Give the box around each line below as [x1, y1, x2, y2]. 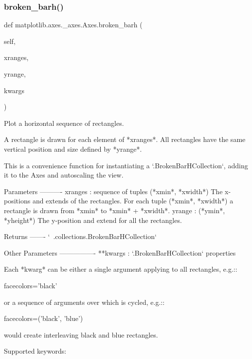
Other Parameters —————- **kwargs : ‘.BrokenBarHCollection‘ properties [4, 247, 236, 258]
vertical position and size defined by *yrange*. [4, 143, 142, 154]
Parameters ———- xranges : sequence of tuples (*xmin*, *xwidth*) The [4, 186, 223, 196]
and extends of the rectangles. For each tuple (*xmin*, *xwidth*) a [32, 196, 234, 206]
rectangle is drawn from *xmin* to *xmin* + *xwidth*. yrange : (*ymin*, [4, 205, 225, 215]
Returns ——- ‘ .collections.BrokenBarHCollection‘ [4, 231, 157, 241]
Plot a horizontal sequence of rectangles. [4, 118, 124, 128]
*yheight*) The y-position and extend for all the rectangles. [4, 215, 182, 225]
